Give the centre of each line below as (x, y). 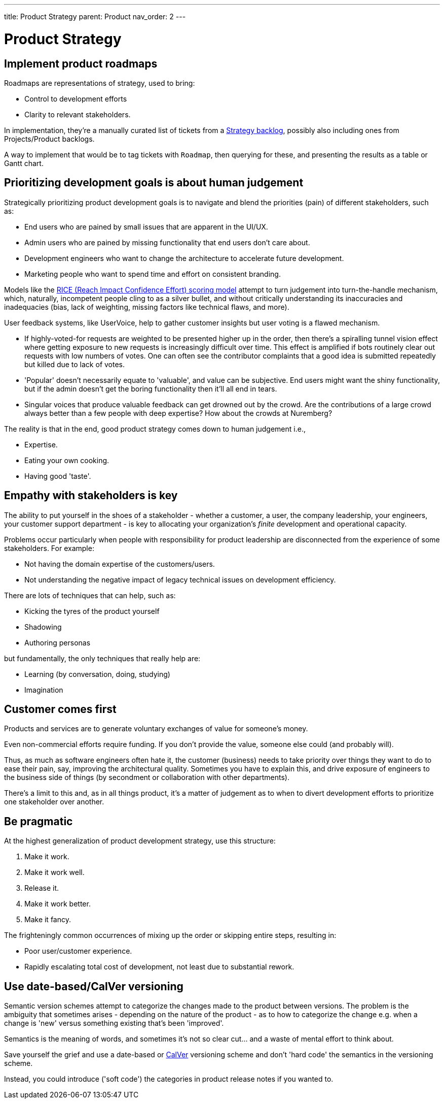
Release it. (42, 888)
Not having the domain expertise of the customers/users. (120, 564)
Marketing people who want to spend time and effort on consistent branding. (153, 274)
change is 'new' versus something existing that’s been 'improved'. (114, 1023)
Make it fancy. (48, 920)
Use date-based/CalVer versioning (94, 986)
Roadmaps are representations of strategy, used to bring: (100, 83)
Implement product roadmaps (81, 63)
